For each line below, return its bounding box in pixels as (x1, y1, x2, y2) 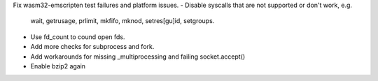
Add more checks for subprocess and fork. (30, 43, 155, 51)
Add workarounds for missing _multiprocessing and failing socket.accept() (30, 52, 246, 61)
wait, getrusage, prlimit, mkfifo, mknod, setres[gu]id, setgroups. (30, 17, 215, 25)
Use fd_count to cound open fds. (30, 32, 125, 41)
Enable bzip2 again (30, 61, 86, 70)
